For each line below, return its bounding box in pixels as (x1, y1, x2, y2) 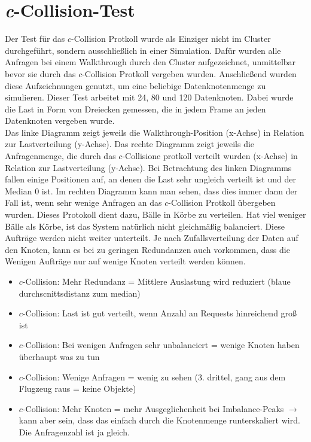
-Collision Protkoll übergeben (168, 196, 276, 209)
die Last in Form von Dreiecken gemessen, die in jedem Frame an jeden (5, 102, 266, 115)
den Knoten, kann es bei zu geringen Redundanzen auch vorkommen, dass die (5, 243, 290, 255)
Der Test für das (5, 32, 65, 45)
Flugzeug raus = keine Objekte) (19, 382, 136, 395)
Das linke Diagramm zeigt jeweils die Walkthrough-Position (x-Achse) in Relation (5, 126, 304, 138)
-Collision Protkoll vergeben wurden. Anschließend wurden (82, 67, 297, 80)
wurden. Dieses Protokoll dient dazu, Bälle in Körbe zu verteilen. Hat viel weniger (5, 208, 306, 221)
